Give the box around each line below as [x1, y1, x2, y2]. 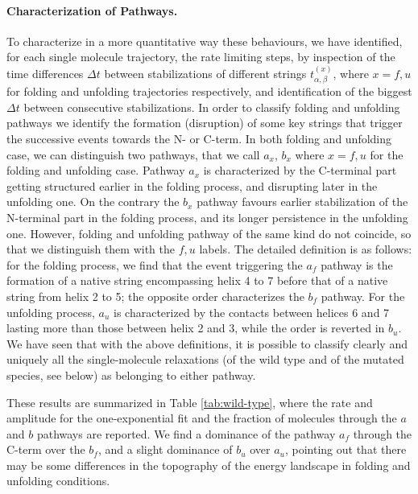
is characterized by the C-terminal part [203, 162, 397, 179]
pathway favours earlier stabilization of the [197, 193, 408, 210]
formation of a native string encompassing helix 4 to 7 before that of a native [6, 272, 388, 289]
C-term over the [6, 441, 85, 458]
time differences [6, 64, 84, 81]
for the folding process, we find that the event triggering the [6, 256, 303, 273]
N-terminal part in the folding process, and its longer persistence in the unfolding [6, 208, 408, 225]
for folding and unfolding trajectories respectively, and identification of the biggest [6, 83, 412, 100]
